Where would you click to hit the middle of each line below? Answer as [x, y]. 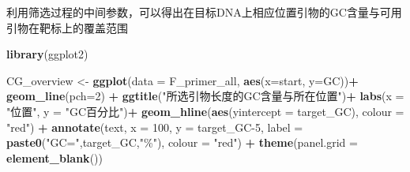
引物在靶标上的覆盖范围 [67, 27]
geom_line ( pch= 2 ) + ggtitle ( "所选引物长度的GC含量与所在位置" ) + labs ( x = [205, 96]
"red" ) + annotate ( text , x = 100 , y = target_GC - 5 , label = [155, 127]
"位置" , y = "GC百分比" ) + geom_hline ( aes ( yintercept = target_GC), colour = [205, 111]
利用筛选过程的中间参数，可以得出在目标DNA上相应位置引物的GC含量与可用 [204, 12]
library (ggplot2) [47, 54]
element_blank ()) [55, 157]
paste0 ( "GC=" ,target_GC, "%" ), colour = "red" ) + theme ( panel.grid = [182, 142]
